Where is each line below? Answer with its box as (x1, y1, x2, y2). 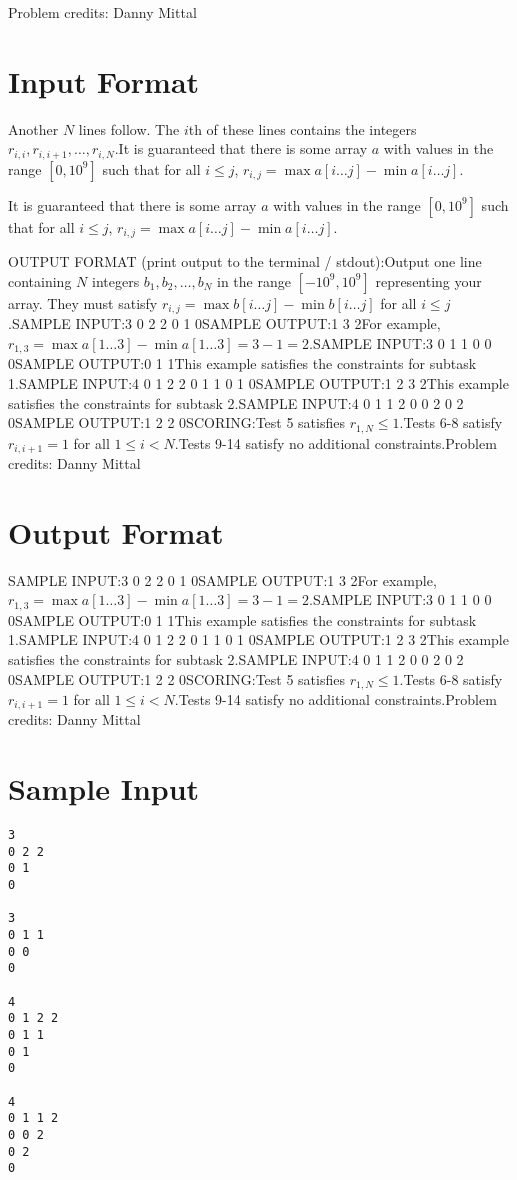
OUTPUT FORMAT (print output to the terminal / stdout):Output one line (8, 251, 482, 272)
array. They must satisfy (8, 292, 158, 313)
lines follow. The (78, 118, 180, 139)
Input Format (8, 60, 200, 101)
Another (8, 118, 59, 139)
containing (8, 270, 72, 291)
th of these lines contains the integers (188, 118, 417, 139)
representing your (375, 270, 482, 291)
